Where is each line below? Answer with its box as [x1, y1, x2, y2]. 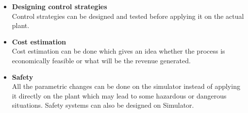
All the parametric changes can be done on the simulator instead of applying [12, 81, 240, 91]
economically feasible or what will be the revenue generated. [12, 55, 191, 65]
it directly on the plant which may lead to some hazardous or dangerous [12, 90, 227, 100]
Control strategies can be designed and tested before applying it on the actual [12, 11, 244, 21]
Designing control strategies [12, 1, 107, 11]
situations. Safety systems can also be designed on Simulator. [12, 100, 194, 110]
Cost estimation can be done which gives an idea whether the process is [12, 46, 225, 56]
